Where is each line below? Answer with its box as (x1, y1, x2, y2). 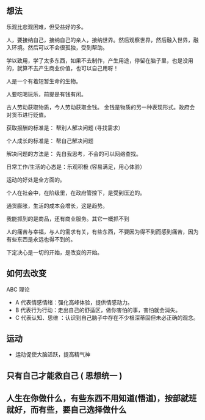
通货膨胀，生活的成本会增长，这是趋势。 (6, 202, 108, 209)
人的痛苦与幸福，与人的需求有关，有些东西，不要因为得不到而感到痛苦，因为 (6, 228, 199, 235)
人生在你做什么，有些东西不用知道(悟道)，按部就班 (6, 393, 197, 403)
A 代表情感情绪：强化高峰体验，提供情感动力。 (15, 298, 133, 306)
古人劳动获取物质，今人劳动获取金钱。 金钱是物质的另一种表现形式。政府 (6, 103, 190, 111)
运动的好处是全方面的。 (6, 176, 65, 183)
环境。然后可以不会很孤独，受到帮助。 (11, 43, 108, 51)
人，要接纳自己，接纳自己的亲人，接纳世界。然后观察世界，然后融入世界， (6, 36, 193, 43)
